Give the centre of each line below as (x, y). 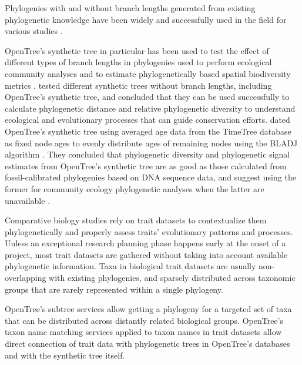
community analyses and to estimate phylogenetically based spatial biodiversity (148, 73)
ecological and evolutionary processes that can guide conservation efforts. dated (147, 120)
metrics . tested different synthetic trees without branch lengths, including (138, 85)
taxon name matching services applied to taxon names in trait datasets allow (143, 332)
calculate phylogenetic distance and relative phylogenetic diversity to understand (150, 108)
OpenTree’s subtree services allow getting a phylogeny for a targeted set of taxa (148, 309)
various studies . (34, 31)
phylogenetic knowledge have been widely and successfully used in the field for (146, 19)
